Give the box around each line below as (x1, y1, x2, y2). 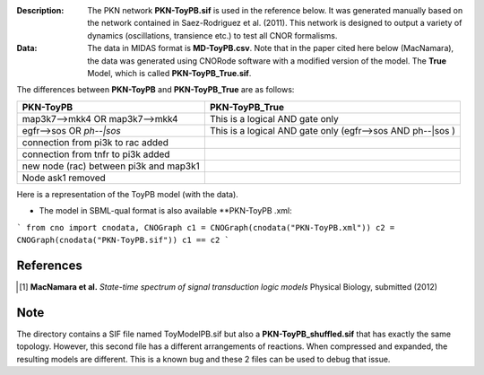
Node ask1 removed (22, 171, 107, 184)
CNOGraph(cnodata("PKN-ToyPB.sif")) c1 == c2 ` (16, 234, 230, 245)
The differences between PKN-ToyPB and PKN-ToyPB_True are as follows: (16, 84, 295, 95)
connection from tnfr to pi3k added (22, 148, 170, 161)
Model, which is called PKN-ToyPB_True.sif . (87, 67, 252, 78)
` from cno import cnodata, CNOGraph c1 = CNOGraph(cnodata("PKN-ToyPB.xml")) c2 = (16, 222, 395, 232)
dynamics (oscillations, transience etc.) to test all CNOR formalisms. (87, 30, 338, 40)
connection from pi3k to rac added (22, 135, 169, 148)
